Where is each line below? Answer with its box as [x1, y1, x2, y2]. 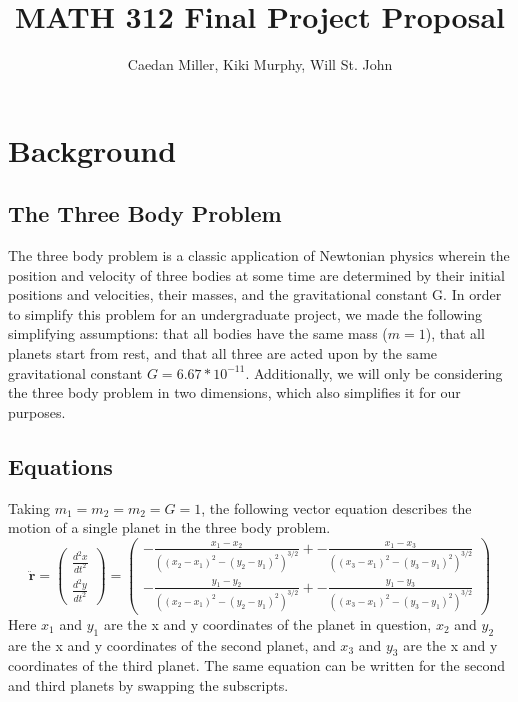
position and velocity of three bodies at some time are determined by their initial [8, 264, 505, 285]
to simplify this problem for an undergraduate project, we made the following [8, 303, 483, 324]
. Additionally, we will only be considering [245, 362, 503, 383]
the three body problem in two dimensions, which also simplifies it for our [8, 382, 461, 403]
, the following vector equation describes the [201, 497, 472, 518]
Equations [8, 450, 113, 481]
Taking [8, 497, 51, 518]
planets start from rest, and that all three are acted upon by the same [8, 343, 438, 364]
